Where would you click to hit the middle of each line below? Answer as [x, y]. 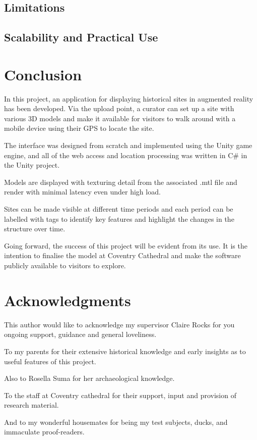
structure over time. [35, 229]
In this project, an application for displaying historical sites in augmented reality [129, 98]
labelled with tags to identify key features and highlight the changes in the [119, 218]
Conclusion [43, 74]
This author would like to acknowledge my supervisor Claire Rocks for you [119, 324]
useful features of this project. [50, 361]
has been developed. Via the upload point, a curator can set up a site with [119, 108]
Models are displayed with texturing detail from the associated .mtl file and [121, 182]
